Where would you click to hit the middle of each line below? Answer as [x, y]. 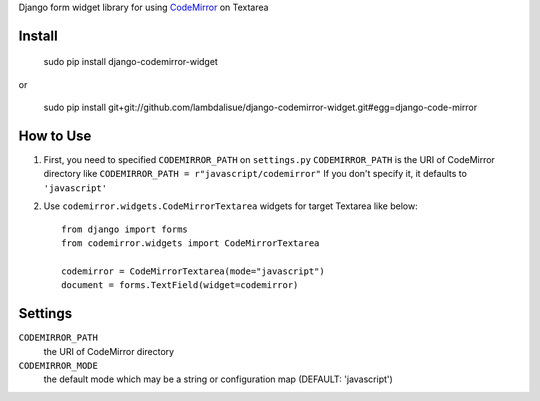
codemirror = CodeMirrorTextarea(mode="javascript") [193, 271]
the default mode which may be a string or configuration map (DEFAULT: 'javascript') [218, 379]
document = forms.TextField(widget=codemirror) [180, 285]
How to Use [55, 136]
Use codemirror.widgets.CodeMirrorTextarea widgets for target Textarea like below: [231, 206]
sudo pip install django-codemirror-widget [131, 62]
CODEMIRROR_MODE [58, 365]
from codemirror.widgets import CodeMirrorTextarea [190, 243]
